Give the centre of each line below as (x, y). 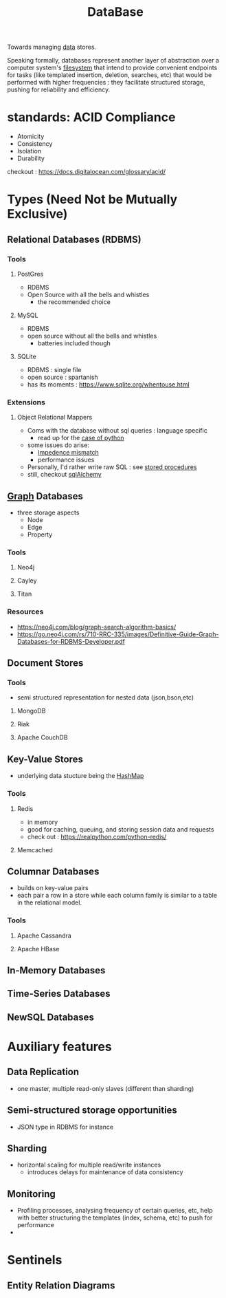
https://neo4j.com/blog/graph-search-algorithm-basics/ (97, 627)
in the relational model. (49, 902)
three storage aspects (48, 512)
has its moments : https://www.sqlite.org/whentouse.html (109, 385)
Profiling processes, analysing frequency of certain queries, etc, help (115, 1211)
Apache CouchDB (42, 737)
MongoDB (31, 711)
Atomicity (31, 137)
